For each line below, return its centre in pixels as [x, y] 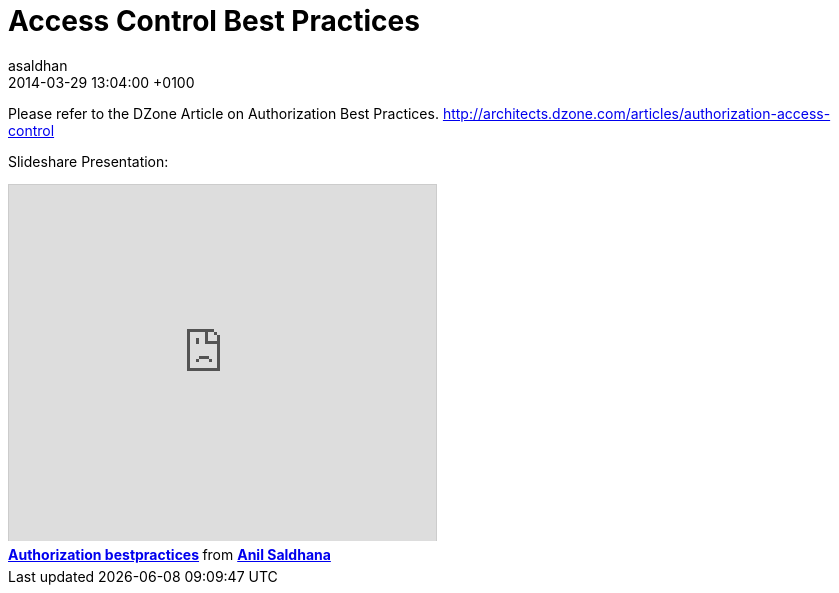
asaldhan [38, 65]
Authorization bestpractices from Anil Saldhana [169, 554]
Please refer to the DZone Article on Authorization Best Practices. [223, 113]
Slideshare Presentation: [88, 161]
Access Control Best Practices [214, 21]
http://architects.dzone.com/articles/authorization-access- [636, 113]
